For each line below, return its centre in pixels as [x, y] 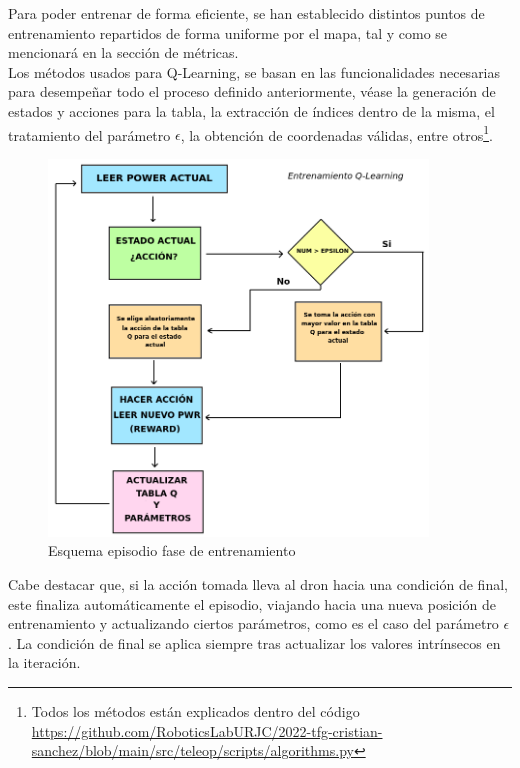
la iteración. [44, 662]
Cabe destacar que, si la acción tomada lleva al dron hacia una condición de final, [258, 583]
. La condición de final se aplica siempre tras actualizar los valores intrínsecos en [254, 642]
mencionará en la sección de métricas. [123, 52]
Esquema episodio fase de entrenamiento [172, 550]
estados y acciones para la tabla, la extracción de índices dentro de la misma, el [251, 110]
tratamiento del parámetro [89, 134]
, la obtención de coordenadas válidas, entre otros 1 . [336, 133]
